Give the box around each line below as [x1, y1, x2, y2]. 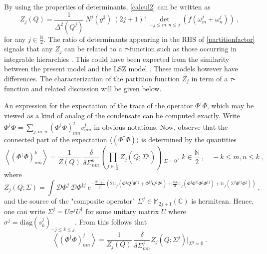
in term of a [191, 73, 228, 83]
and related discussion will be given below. [31, 83, 162, 94]
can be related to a [64, 43, 122, 54]
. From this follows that [75, 217, 147, 227]
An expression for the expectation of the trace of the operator [4, 100, 193, 111]
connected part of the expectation [4, 134, 107, 144]
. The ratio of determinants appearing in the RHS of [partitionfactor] [43, 33, 255, 44]
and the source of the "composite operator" [4, 196, 135, 206]
